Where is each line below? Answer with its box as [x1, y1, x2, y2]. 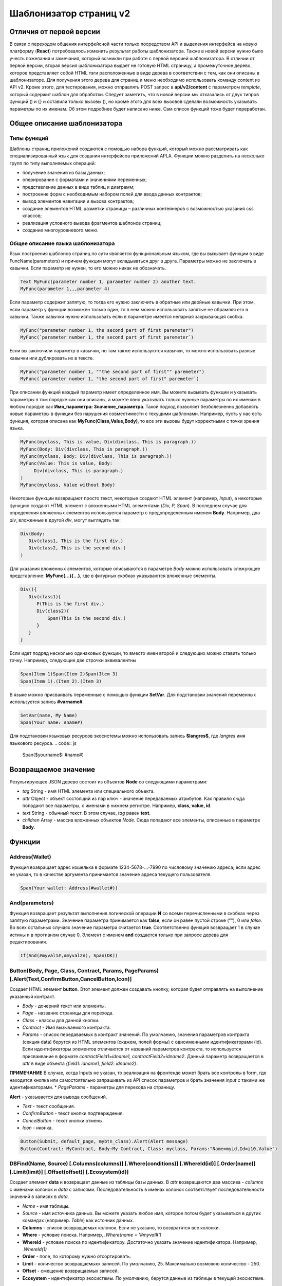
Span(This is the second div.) [47, 615, 126, 621]
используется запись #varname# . [9, 699, 84, 705]
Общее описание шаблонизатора [9, 119, 123, 128]
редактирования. [9, 939, 47, 945]
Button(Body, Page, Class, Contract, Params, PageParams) [9, 967, 159, 974]
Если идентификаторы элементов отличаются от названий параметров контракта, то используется [22, 1046, 241, 1052]
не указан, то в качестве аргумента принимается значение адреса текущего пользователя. [9, 871, 212, 877]
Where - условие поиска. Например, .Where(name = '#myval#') [22, 1232, 162, 1238]
